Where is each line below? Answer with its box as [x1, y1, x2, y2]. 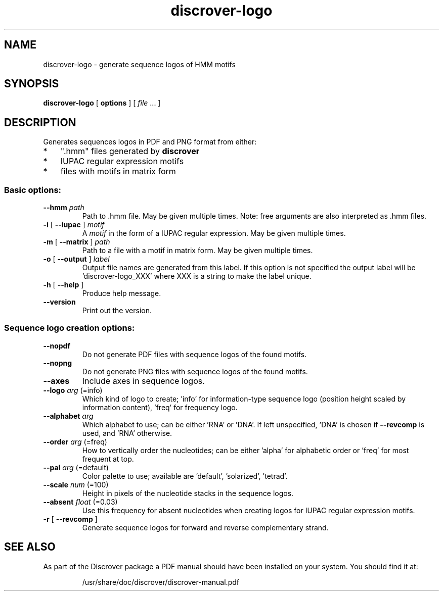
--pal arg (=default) [43, 463, 109, 472]
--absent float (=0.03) [43, 497, 118, 506]
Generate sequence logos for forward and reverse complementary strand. [82, 523, 329, 532]
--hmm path [43, 203, 84, 212]
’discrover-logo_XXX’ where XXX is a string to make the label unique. [82, 272, 312, 281]
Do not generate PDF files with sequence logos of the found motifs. [82, 350, 307, 359]
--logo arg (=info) [43, 385, 103, 394]
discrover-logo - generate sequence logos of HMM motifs [43, 60, 236, 69]
